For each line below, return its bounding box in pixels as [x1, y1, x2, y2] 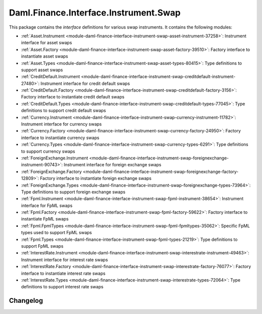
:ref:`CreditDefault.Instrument [21, 74, 80, 79]
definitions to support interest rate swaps [21, 284, 104, 290]
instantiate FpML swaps [21, 216, 69, 222]
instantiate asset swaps [21, 53, 68, 59]
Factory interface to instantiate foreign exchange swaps [40, 175, 152, 181]
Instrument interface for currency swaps [21, 121, 102, 127]
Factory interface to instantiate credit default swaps [21, 94, 125, 100]
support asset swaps [21, 67, 63, 73]
